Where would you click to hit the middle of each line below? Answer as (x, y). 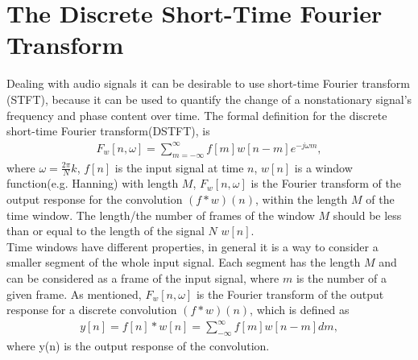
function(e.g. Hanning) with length (93, 183)
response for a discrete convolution (92, 310)
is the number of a (341, 277)
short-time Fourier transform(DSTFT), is (108, 131)
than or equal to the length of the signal (106, 231)
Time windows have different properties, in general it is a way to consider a (192, 246)
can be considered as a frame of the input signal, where (143, 277)
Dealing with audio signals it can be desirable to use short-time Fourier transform (208, 83)
